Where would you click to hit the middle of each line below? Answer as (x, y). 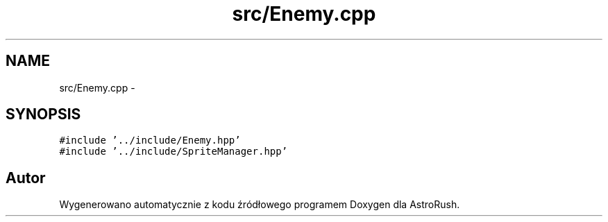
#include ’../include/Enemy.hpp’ (150, 140)
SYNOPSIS (43, 114)
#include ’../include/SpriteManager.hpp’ (174, 152)
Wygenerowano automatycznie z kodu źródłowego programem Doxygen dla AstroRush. (260, 205)
